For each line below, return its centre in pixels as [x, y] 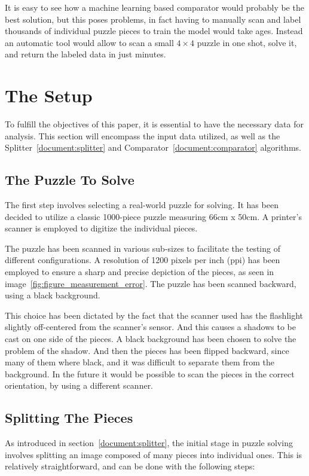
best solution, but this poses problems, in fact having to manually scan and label [153, 19]
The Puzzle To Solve [70, 180]
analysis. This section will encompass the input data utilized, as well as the [143, 135]
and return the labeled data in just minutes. [85, 54]
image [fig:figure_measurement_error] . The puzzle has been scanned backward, [151, 283]
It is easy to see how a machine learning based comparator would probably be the [154, 7]
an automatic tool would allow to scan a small [89, 42]
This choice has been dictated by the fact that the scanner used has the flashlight [154, 315]
